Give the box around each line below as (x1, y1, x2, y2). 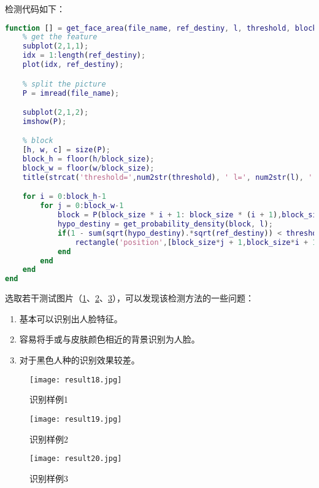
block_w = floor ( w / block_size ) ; (22, 164, 155, 173)
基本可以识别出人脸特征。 (19, 312, 123, 325)
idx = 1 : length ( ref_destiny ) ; (22, 51, 146, 60)
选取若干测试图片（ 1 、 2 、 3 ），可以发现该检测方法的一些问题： (5, 292, 254, 304)
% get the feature (22, 33, 98, 42)
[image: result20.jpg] (29, 454, 122, 463)
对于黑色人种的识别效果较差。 (19, 354, 140, 366)
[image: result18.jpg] (29, 375, 122, 384)
